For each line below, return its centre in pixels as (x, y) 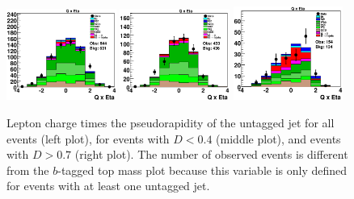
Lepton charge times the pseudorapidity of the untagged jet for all (171, 123)
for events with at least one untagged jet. (108, 186)
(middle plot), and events (278, 138)
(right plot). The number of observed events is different (211, 154)
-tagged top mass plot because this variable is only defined (202, 170)
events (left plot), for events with (88, 138)
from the (28, 170)
